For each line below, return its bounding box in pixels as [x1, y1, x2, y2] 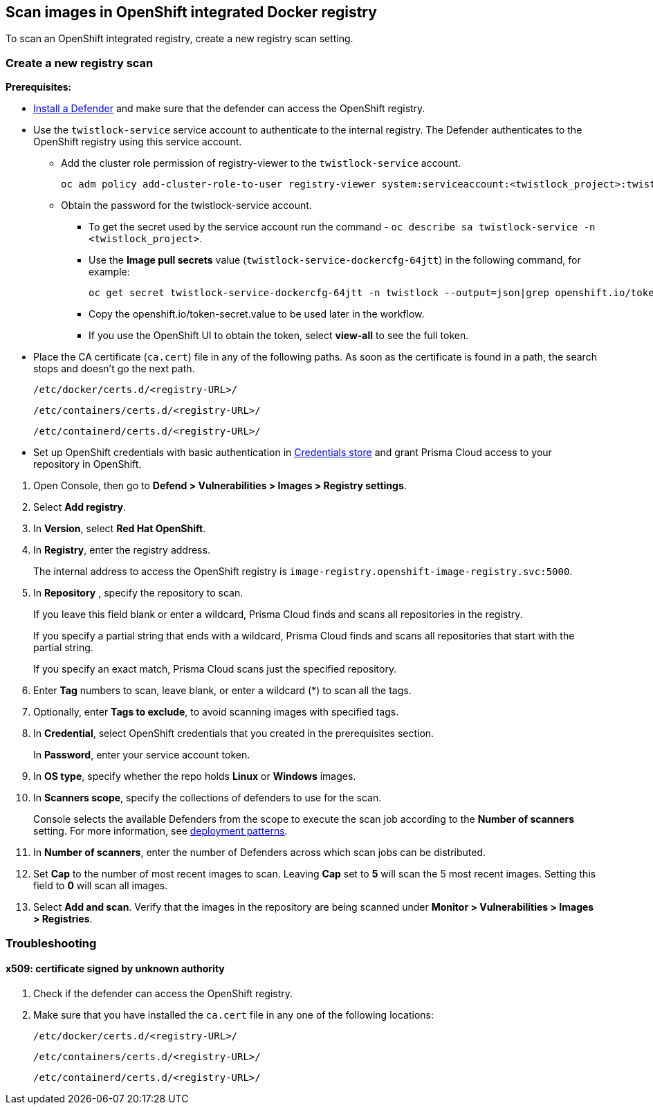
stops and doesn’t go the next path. [33, 363, 195, 375]
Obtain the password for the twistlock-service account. [61, 199, 312, 212]
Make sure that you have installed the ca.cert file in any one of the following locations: [33, 1008, 434, 1021]
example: [89, 266, 130, 278]
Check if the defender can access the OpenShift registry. [33, 987, 293, 999]
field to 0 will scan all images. [33, 880, 168, 892]
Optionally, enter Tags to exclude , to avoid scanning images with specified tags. [33, 706, 399, 718]
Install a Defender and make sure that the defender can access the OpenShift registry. [33, 102, 425, 115]
